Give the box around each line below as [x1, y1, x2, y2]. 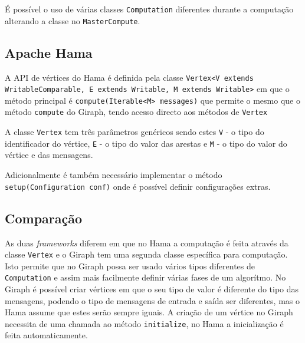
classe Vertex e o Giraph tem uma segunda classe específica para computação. [5, 248, 288, 260]
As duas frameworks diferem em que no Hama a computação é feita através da [5, 236, 288, 249]
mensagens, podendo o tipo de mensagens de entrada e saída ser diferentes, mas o [5, 294, 300, 306]
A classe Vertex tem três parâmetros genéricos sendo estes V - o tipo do [5, 126, 264, 138]
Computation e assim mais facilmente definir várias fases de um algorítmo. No [5, 271, 286, 283]
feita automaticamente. [5, 329, 88, 341]
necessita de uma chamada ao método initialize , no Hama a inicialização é [5, 317, 284, 329]
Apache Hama [5, 43, 93, 61]
